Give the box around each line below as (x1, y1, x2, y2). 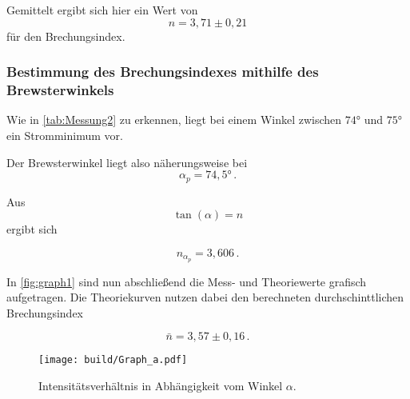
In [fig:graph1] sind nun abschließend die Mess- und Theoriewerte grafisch (6, 273, 367, 289)
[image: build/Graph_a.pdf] (38, 354, 188, 366)
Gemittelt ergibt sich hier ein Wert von (6, 2, 198, 18)
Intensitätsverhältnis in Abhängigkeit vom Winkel (38, 377, 283, 394)
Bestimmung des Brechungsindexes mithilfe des (6, 62, 319, 82)
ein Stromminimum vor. (6, 126, 123, 143)
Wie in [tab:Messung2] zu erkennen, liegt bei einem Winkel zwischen (6, 111, 342, 128)
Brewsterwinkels (6, 80, 114, 100)
